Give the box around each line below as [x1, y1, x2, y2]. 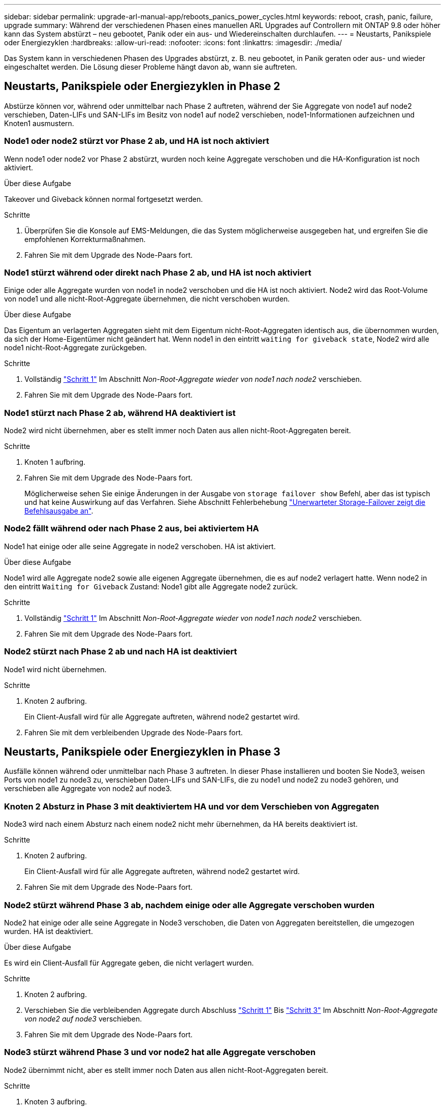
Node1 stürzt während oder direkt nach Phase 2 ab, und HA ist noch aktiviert [4, 267, 311, 278]
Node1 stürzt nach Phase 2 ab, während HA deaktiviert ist [4, 407, 236, 418]
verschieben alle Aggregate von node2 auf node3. [4, 784, 172, 793]
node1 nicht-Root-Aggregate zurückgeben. [4, 343, 147, 352]
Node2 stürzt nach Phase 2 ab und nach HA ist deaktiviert [4, 646, 237, 657]
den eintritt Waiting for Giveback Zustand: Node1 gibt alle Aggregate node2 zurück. [4, 582, 298, 591]
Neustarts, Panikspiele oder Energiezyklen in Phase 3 [4, 745, 280, 759]
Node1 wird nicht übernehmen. [4, 665, 107, 674]
